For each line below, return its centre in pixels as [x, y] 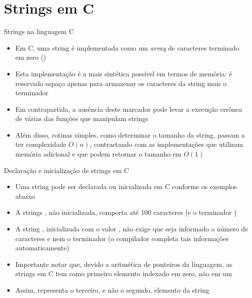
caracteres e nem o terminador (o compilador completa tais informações [122, 238]
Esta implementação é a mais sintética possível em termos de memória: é [124, 73]
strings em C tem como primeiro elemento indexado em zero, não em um [124, 273]
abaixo [25, 196]
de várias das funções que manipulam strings [82, 118]
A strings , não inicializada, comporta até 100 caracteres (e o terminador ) [126, 212]
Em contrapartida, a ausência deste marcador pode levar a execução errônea [129, 109]
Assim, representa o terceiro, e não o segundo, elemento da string [112, 290]
